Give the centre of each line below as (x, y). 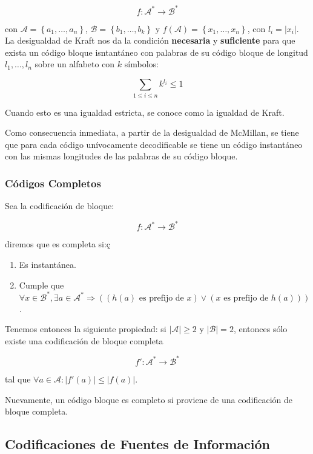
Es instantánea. (48, 264)
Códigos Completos (53, 183)
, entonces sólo (260, 329)
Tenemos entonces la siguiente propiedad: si (86, 329)
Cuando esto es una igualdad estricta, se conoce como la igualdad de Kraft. (145, 112)
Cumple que (41, 285)
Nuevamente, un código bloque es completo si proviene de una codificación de (149, 399)
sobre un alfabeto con (75, 64)
